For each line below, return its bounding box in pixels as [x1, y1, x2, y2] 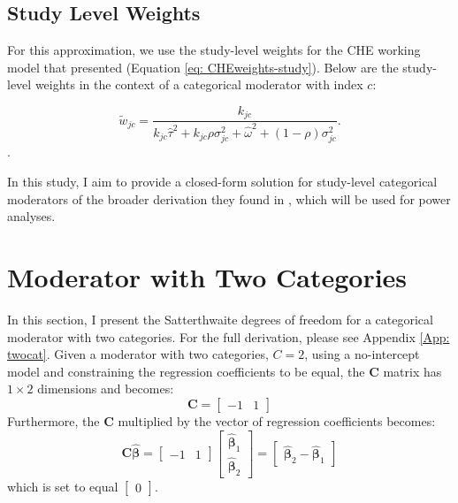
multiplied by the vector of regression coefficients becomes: [118, 411, 436, 430]
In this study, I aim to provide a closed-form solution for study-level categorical [7, 172, 438, 191]
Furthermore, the [7, 411, 100, 430]
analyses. [7, 207, 56, 225]
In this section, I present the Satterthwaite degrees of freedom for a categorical [7, 309, 433, 328]
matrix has [383, 362, 442, 380]
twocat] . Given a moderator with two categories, [7, 345, 269, 363]
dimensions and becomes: [37, 379, 174, 398]
